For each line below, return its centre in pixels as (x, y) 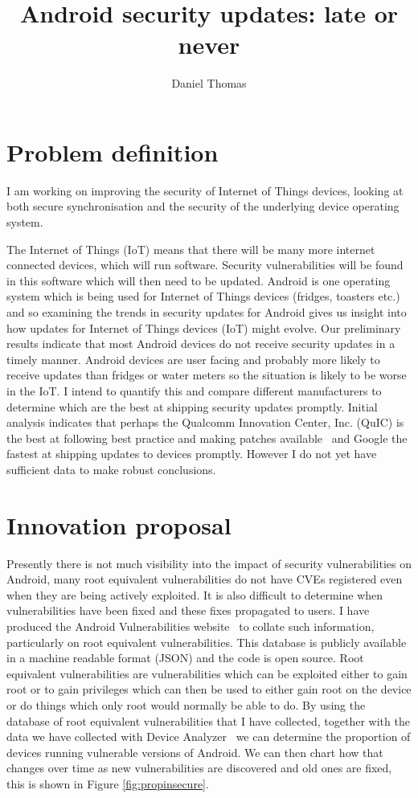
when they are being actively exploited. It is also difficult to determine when (195, 594)
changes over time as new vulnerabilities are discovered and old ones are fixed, (199, 768)
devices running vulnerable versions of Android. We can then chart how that (195, 752)
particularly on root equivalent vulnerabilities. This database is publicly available (207, 642)
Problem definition (113, 151)
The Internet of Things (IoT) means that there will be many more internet (191, 249)
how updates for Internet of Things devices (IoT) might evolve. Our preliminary (204, 327)
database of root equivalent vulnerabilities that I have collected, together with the (208, 720)
